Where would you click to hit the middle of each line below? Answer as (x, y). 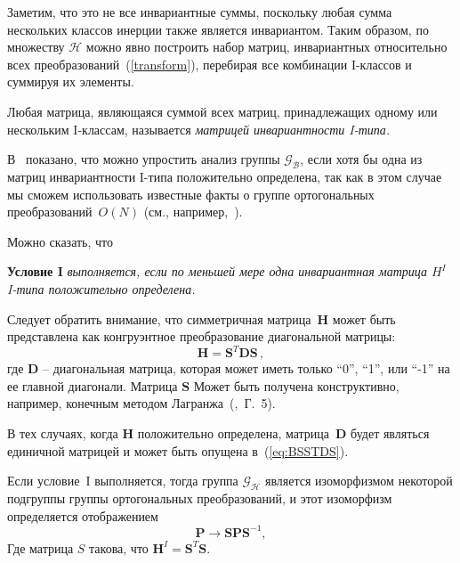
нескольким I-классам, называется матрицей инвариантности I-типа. (199, 129)
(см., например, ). (193, 212)
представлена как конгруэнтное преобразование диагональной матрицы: (202, 336)
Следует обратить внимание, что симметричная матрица (159, 318)
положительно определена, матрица (234, 432)
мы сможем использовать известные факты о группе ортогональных (191, 194)
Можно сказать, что (61, 241)
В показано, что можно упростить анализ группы (144, 159)
